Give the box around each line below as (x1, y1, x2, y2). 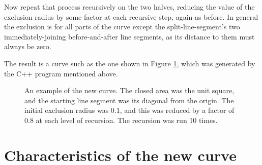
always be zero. (4, 41, 51, 52)
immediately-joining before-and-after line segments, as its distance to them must (4, 31, 255, 42)
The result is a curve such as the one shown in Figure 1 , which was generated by (4, 58, 255, 68)
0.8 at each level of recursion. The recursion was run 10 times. (24, 114, 218, 125)
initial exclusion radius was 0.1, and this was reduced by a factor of (24, 105, 235, 115)
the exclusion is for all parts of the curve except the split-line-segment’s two (4, 21, 240, 32)
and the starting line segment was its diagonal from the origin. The (24, 95, 234, 105)
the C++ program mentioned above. (4, 68, 118, 78)
